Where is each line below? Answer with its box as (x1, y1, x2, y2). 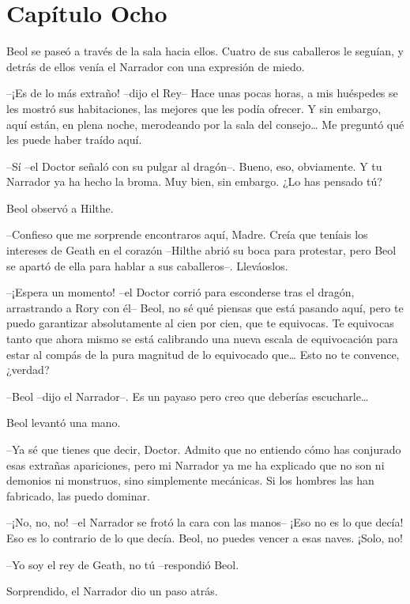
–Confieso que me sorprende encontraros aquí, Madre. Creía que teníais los (6, 226, 368, 243)
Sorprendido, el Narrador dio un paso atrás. (6, 583, 218, 599)
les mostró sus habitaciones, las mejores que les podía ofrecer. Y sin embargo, (6, 100, 382, 116)
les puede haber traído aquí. (6, 131, 142, 148)
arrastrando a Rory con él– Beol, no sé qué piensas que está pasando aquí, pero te (6, 299, 404, 315)
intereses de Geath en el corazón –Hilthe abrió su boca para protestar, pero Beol (6, 242, 397, 259)
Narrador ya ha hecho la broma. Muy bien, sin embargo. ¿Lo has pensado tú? (6, 173, 382, 190)
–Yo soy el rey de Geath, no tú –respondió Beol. (6, 556, 239, 572)
